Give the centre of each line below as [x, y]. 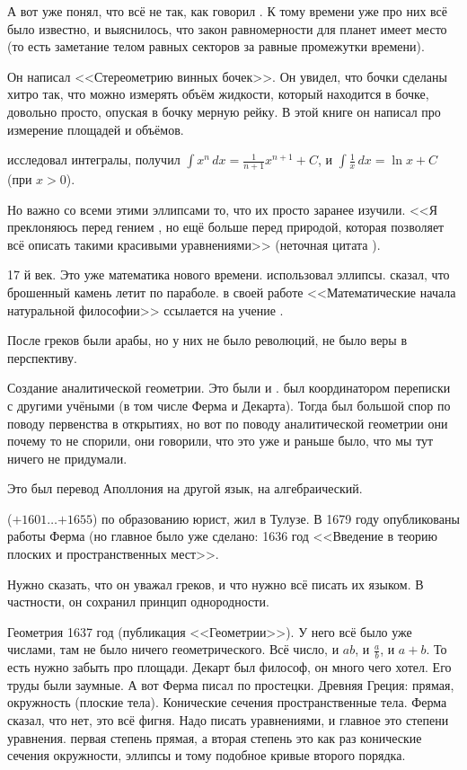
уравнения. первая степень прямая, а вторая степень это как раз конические [215, 737]
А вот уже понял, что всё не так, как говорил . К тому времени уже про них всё [228, 11]
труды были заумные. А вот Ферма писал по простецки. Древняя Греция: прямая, [231, 684]
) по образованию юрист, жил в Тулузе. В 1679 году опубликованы [276, 518]
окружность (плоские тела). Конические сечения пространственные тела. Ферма [227, 702]
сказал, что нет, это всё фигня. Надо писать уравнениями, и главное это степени [228, 720]
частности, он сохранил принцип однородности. [138, 602]
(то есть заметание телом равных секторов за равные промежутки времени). [216, 46]
